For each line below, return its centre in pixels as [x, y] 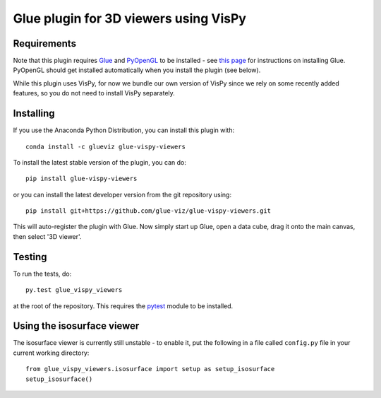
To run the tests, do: [42, 274]
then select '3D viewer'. [47, 236]
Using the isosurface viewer [76, 326]
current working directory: [51, 353]
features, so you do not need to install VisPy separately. [94, 93]
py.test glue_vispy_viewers [74, 290]
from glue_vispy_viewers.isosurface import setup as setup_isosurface [150, 369]
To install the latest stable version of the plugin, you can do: [99, 162]
